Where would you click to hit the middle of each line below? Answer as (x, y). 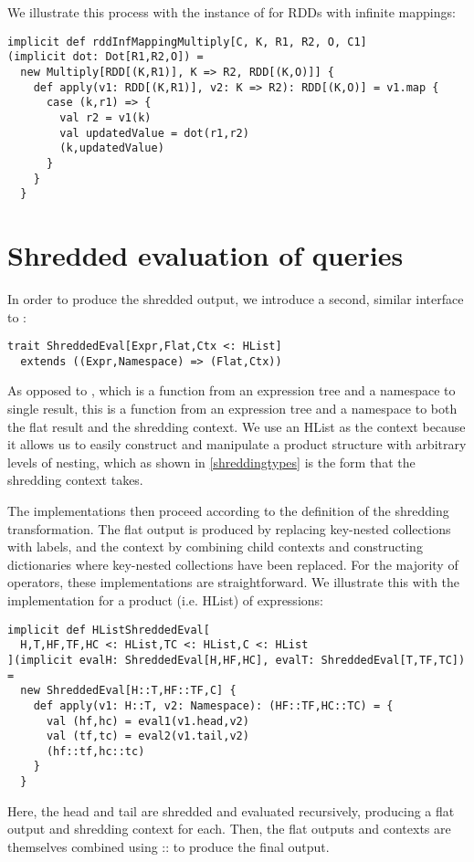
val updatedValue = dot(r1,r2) (154, 133)
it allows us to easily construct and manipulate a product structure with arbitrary (237, 444)
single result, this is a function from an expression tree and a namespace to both (232, 409)
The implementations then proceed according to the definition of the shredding (228, 510)
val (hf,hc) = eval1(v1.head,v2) (147, 721)
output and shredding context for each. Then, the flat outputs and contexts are (229, 829)
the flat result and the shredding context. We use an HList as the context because (237, 426)
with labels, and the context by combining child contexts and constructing (215, 547)
